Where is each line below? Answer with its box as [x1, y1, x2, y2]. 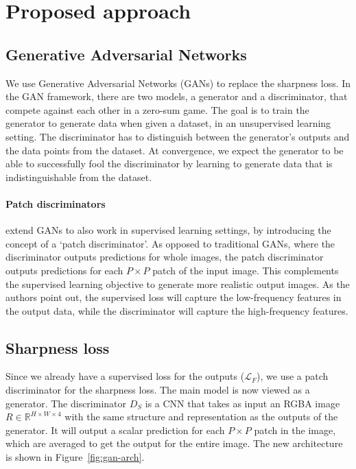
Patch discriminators [5, 196, 106, 211]
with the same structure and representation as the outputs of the [64, 409, 338, 424]
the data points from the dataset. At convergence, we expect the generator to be [5, 143, 344, 157]
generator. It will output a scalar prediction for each [5, 422, 225, 437]
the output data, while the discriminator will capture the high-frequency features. [5, 303, 348, 317]
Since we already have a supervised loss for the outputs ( [5, 369, 245, 383]
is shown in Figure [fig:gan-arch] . [5, 450, 145, 464]
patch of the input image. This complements [152, 263, 339, 277]
